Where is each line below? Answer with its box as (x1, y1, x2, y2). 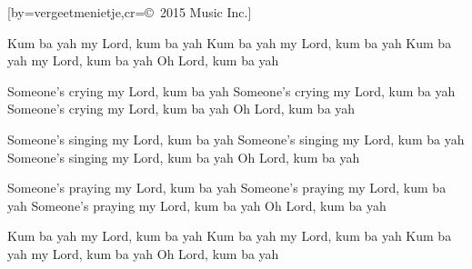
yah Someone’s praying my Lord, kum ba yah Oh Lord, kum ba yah (7, 195, 387, 214)
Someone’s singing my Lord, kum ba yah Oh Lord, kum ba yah (7, 147, 360, 166)
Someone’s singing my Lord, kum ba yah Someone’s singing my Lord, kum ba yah (7, 129, 465, 148)
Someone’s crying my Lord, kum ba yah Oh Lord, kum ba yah (7, 99, 356, 118)
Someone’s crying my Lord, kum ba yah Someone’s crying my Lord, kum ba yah (7, 81, 456, 100)
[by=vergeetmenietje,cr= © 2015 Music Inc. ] (7, 3, 252, 21)
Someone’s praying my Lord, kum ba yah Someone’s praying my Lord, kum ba (7, 178, 447, 197)
